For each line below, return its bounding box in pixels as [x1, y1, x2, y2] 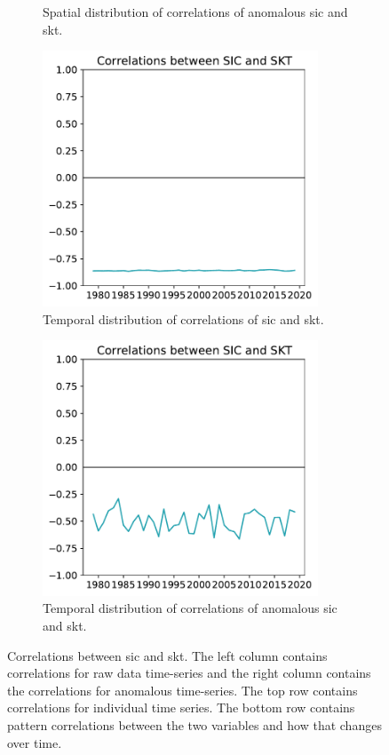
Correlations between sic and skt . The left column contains [7, 646, 328, 664]
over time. [7, 733, 62, 751]
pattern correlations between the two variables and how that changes [7, 715, 382, 734]
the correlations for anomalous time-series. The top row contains [7, 680, 358, 699]
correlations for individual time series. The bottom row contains [7, 698, 355, 717]
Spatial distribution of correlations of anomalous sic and [43, 3, 348, 20]
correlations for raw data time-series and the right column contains [7, 664, 371, 682]
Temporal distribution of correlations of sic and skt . [43, 309, 324, 328]
